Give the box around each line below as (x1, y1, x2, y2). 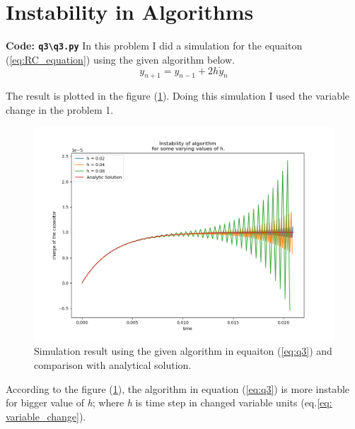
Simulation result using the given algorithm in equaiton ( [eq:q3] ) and (34, 343, 332, 358)
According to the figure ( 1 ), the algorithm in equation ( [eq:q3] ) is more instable (6, 381, 350, 396)
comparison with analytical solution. (34, 357, 192, 372)
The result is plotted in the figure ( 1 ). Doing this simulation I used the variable (6, 88, 350, 103)
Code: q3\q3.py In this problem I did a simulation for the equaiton (6, 38, 303, 53)
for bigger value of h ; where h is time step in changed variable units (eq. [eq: (6, 395, 332, 410)
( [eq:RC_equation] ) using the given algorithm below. (6, 52, 235, 66)
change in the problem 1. (6, 102, 114, 117)
